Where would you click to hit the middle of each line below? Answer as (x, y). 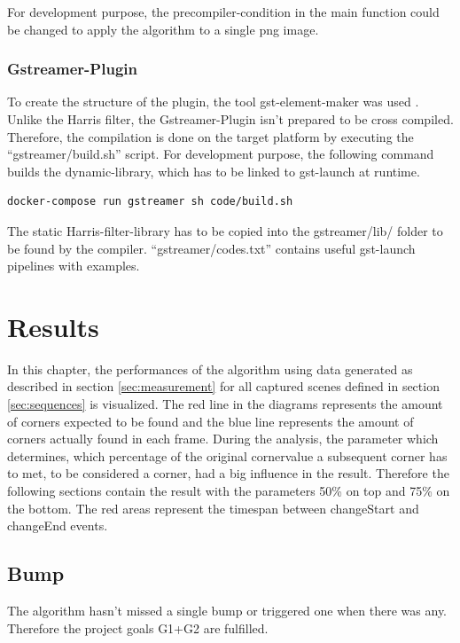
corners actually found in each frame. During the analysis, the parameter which (223, 439)
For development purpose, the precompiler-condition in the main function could (223, 12)
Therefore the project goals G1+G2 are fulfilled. (138, 627)
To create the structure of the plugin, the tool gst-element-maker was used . (213, 102)
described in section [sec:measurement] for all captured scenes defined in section (223, 386)
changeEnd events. (58, 525)
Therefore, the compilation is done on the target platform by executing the (211, 136)
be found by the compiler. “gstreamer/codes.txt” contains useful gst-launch (211, 248)
